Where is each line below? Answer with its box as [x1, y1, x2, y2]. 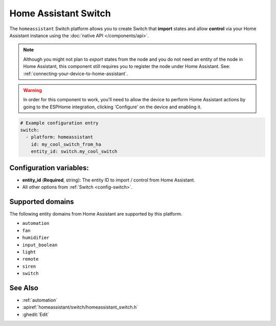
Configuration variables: [9, 164, 89, 172]
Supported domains [9, 197, 74, 206]
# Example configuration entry [20, 120, 99, 126]
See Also [9, 284, 38, 292]
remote [22, 256, 39, 262]
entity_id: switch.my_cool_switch [31, 149, 118, 154]
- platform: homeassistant [26, 134, 94, 140]
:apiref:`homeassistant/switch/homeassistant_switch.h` [22, 304, 139, 310]
